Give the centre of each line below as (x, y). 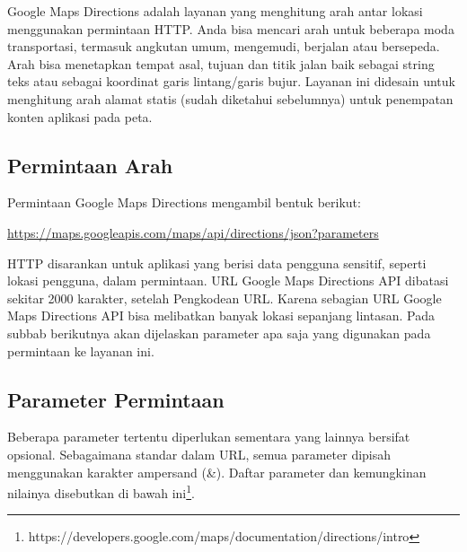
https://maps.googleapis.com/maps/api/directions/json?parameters (193, 232)
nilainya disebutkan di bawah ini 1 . (101, 491)
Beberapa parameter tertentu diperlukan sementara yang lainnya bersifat (209, 437)
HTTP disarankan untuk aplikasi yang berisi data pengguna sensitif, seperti (217, 263)
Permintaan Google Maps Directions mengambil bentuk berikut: (184, 202)
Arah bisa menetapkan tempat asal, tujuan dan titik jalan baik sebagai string (221, 63)
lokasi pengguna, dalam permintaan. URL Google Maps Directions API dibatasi (228, 280)
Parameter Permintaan (116, 399)
